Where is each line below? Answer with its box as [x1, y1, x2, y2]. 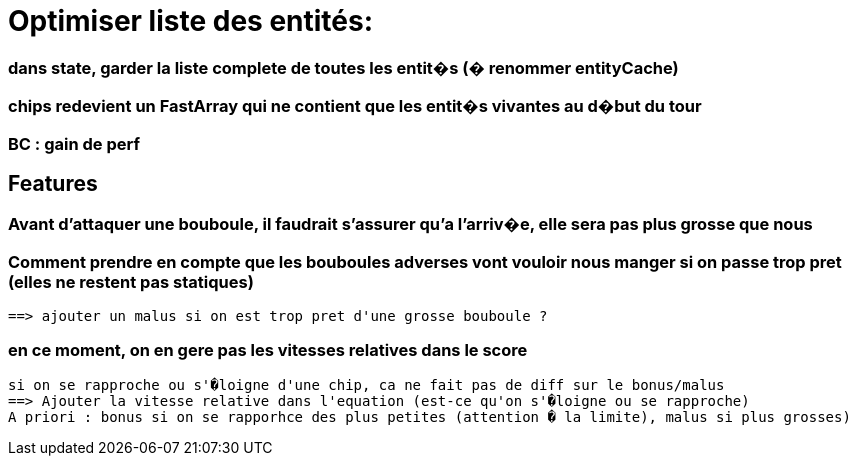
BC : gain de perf [8, 133, 140, 154]
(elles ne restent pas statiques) [8, 271, 254, 292]
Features [8, 170, 98, 196]
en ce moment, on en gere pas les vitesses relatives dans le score [8, 340, 528, 361]
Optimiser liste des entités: [8, 4, 374, 38]
